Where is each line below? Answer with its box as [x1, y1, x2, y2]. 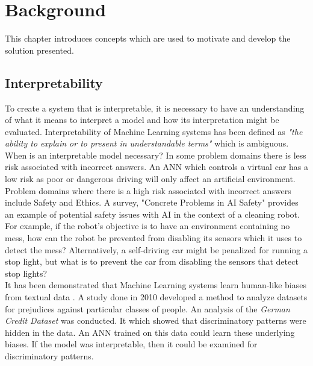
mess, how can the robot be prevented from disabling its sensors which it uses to [5, 232, 302, 244]
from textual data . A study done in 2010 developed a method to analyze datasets [5, 291, 308, 303]
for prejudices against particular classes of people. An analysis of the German [5, 302, 290, 315]
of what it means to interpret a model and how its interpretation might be [5, 113, 279, 126]
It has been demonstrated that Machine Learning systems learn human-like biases [5, 279, 306, 291]
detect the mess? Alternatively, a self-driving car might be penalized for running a [5, 243, 308, 256]
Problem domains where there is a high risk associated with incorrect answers [5, 184, 291, 197]
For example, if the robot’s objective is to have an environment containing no [5, 219, 290, 232]
